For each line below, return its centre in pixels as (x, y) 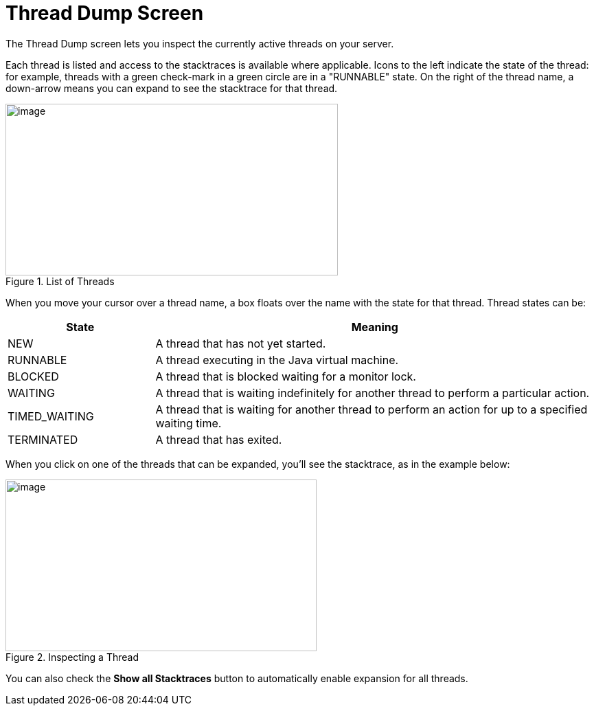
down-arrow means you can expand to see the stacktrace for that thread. (172, 88)
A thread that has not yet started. (241, 343)
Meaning (375, 327)
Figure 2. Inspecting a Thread (72, 657)
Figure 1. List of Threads (60, 281)
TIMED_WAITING (51, 416)
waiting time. (189, 423)
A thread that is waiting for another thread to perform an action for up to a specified (372, 409)
